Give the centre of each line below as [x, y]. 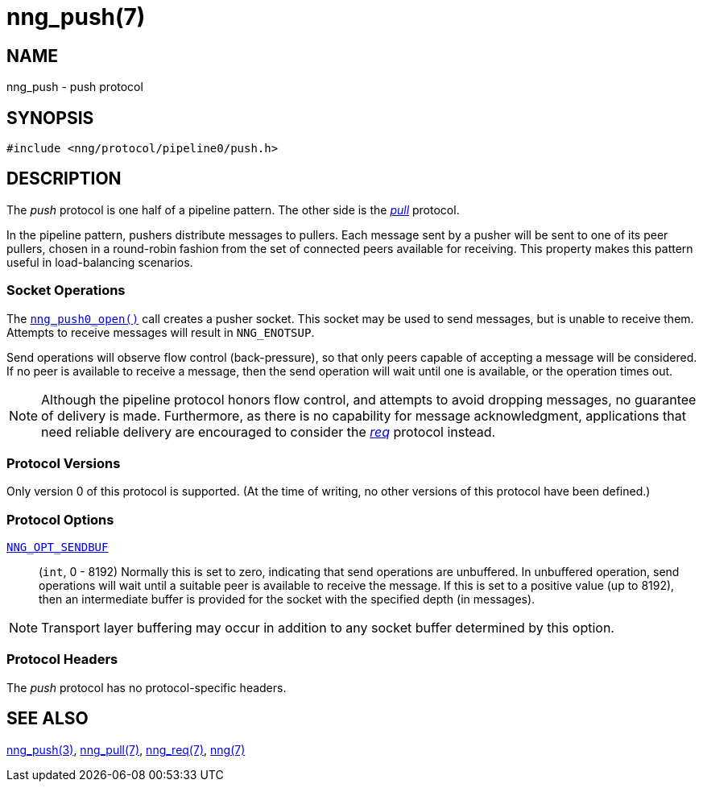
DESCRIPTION [64, 179]
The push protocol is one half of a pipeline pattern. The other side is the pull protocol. [233, 209]
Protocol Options [60, 519]
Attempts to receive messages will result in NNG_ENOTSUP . [161, 332]
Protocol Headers [62, 659]
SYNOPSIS [50, 118]
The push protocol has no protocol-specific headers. [147, 687]
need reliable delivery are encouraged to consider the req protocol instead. [269, 431]
